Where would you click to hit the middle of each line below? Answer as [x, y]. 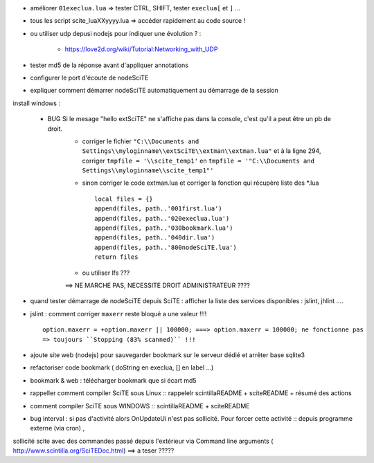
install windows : [36, 103]
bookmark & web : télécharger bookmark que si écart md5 [113, 380]
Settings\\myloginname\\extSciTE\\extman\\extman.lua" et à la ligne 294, [202, 151]
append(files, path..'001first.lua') [159, 209]
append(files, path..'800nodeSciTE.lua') [166, 247]
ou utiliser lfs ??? [106, 273]
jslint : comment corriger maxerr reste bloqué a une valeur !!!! [118, 314]
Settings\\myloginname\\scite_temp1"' [148, 171]
